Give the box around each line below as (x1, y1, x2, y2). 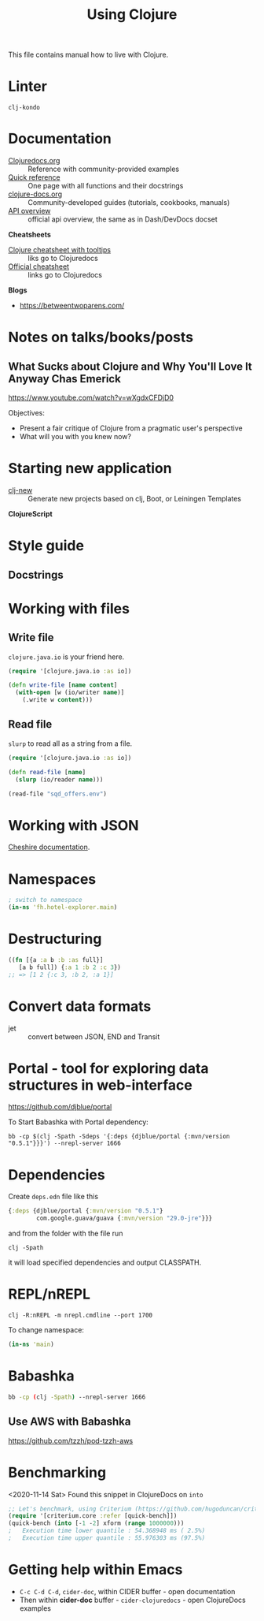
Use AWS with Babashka (8, 1415, 131, 1429)
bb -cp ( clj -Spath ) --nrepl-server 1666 (8, 1393, 146, 1401)
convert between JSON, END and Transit (27, 1031, 160, 1042)
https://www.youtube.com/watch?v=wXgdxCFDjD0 (8, 393, 174, 403)
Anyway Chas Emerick (8, 372, 122, 386)
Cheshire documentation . (8, 842, 90, 852)
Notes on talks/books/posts (8, 329, 194, 346)
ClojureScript (8, 509, 53, 518)
